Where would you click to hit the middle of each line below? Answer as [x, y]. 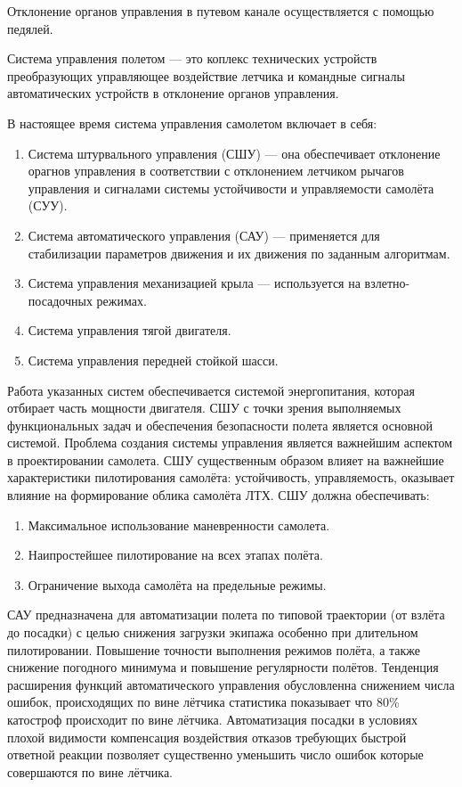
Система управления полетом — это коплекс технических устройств [192, 58]
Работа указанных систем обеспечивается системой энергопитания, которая [211, 390]
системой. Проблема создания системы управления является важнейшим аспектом [230, 443]
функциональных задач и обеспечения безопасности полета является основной [220, 425]
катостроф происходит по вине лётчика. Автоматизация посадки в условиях [212, 719]
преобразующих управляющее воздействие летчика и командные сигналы [206, 75]
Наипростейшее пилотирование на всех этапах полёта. [175, 555]
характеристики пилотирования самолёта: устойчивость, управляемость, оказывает [231, 477]
